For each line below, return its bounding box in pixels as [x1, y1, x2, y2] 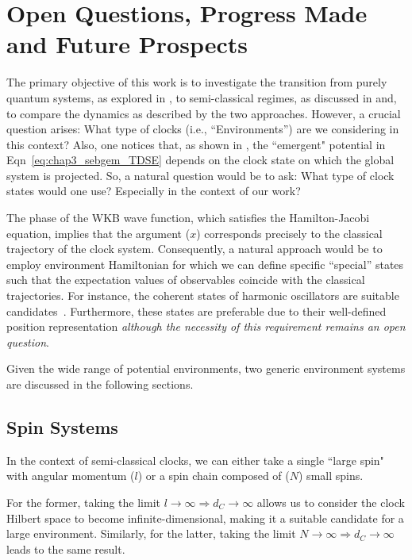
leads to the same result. [6, 540, 125, 557]
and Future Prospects [6, 28, 248, 60]
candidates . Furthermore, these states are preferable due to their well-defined [6, 302, 387, 319]
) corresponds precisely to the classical [196, 224, 383, 241]
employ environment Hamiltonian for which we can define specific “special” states [6, 255, 404, 272]
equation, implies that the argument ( [6, 224, 191, 241]
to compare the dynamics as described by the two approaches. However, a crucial [6, 105, 401, 121]
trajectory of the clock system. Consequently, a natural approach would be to [6, 240, 383, 257]
